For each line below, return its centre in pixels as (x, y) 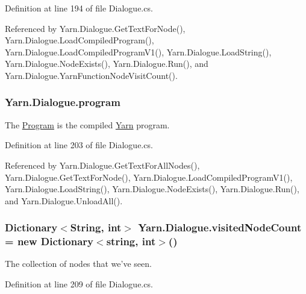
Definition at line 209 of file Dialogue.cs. (79, 284)
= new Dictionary (49, 241)
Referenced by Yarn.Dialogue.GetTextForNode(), (95, 28)
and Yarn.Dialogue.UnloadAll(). (64, 200)
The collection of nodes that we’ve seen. (78, 264)
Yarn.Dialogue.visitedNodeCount (220, 227)
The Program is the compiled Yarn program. (87, 124)
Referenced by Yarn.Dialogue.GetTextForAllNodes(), (102, 165)
